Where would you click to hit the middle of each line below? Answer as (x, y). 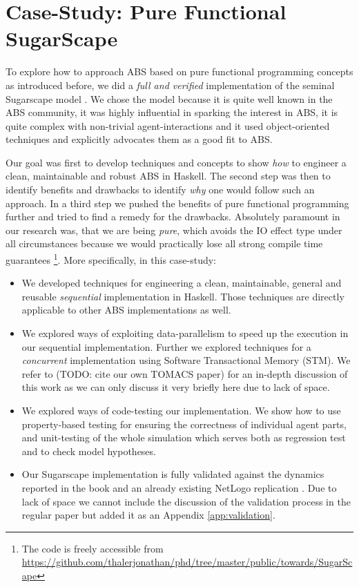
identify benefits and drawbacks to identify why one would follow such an (160, 190)
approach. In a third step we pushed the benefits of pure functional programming (177, 203)
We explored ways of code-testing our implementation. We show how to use (181, 411)
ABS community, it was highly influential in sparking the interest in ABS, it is (172, 112)
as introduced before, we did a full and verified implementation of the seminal (170, 85)
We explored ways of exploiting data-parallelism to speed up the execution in (185, 333)
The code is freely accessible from (93, 548)
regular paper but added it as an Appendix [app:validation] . (148, 515)
